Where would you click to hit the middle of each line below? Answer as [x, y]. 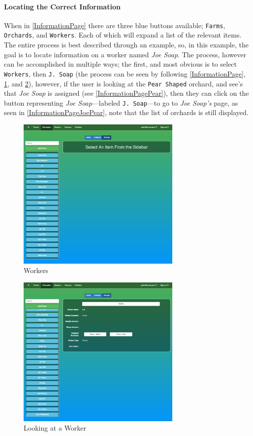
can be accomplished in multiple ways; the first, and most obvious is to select [121, 64]
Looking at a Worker [55, 428]
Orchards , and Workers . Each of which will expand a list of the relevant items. [123, 35]
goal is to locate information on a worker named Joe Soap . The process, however [125, 54]
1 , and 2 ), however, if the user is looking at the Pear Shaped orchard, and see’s [124, 83]
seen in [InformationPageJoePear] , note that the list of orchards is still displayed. [126, 112]
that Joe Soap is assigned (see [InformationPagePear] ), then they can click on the [126, 93]
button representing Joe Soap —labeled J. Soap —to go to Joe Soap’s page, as [121, 102]
